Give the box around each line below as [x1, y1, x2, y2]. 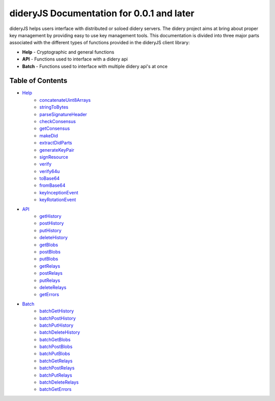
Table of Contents [9, 76, 68, 85]
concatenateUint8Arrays [39, 97, 91, 103]
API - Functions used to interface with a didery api [22, 56, 128, 62]
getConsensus [39, 125, 70, 132]
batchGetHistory [39, 308, 74, 314]
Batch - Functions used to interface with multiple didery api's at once [22, 63, 168, 69]
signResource [39, 154, 68, 160]
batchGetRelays [39, 358, 73, 364]
